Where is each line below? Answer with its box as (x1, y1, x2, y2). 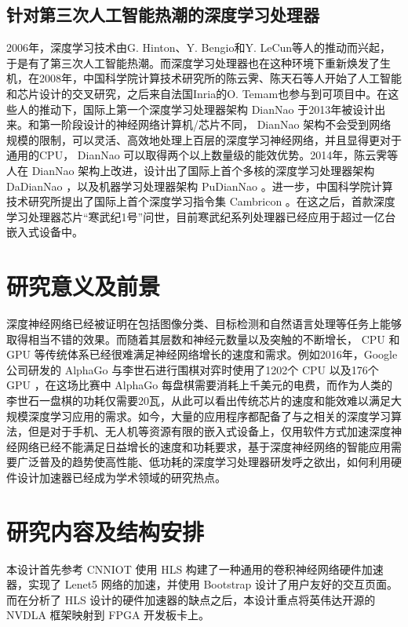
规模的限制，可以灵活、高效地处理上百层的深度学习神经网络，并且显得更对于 (6, 131, 402, 148)
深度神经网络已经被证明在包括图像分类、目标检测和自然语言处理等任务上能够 (6, 315, 402, 332)
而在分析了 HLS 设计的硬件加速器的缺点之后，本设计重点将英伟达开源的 (6, 591, 376, 607)
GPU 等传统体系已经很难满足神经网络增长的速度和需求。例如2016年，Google (6, 346, 398, 363)
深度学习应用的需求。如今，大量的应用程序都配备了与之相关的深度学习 (27, 407, 391, 424)
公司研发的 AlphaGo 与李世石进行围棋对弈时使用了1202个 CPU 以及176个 (6, 361, 379, 377)
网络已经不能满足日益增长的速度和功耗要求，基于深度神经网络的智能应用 (16, 438, 391, 454)
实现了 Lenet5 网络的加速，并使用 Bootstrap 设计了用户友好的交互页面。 (27, 576, 399, 592)
